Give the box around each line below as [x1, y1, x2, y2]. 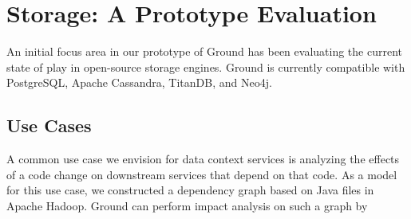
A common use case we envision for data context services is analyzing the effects [6, 151, 400, 167]
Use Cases [6, 113, 92, 138]
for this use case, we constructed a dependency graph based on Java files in [6, 182, 374, 198]
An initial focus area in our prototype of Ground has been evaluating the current [6, 43, 402, 60]
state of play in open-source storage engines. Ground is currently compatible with [6, 58, 405, 75]
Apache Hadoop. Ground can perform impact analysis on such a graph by [6, 197, 368, 213]
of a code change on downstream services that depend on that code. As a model [6, 166, 397, 182]
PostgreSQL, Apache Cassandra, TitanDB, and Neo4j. [6, 74, 272, 91]
